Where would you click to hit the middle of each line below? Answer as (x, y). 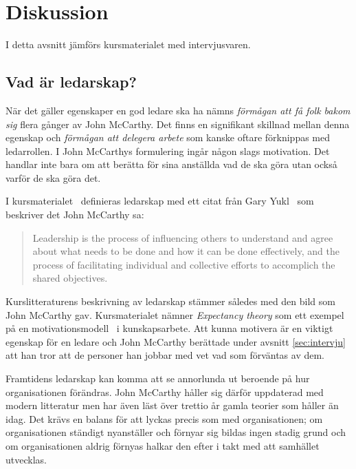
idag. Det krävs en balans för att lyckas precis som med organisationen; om (164, 418)
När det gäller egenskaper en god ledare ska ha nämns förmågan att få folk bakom (178, 110)
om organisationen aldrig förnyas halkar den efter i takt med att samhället (163, 445)
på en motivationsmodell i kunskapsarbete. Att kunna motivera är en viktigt (169, 328)
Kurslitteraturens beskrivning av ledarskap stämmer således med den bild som (170, 301)
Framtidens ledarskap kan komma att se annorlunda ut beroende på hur (158, 378)
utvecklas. (26, 459)
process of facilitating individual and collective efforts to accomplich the (184, 264)
